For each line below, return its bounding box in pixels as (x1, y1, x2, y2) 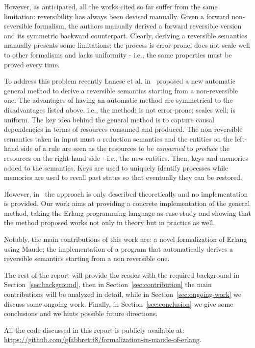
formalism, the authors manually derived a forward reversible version (34, 21, 242, 31)
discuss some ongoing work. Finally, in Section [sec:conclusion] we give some (4, 298, 233, 309)
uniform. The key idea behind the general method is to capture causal (4, 114, 214, 124)
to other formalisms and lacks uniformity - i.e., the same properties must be (4, 49, 232, 59)
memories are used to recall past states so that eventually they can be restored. (4, 172, 242, 182)
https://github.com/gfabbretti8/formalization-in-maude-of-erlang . (4, 334, 202, 345)
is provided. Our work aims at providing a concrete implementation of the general (4, 198, 250, 208)
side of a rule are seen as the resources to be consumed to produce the (21, 143, 229, 153)
